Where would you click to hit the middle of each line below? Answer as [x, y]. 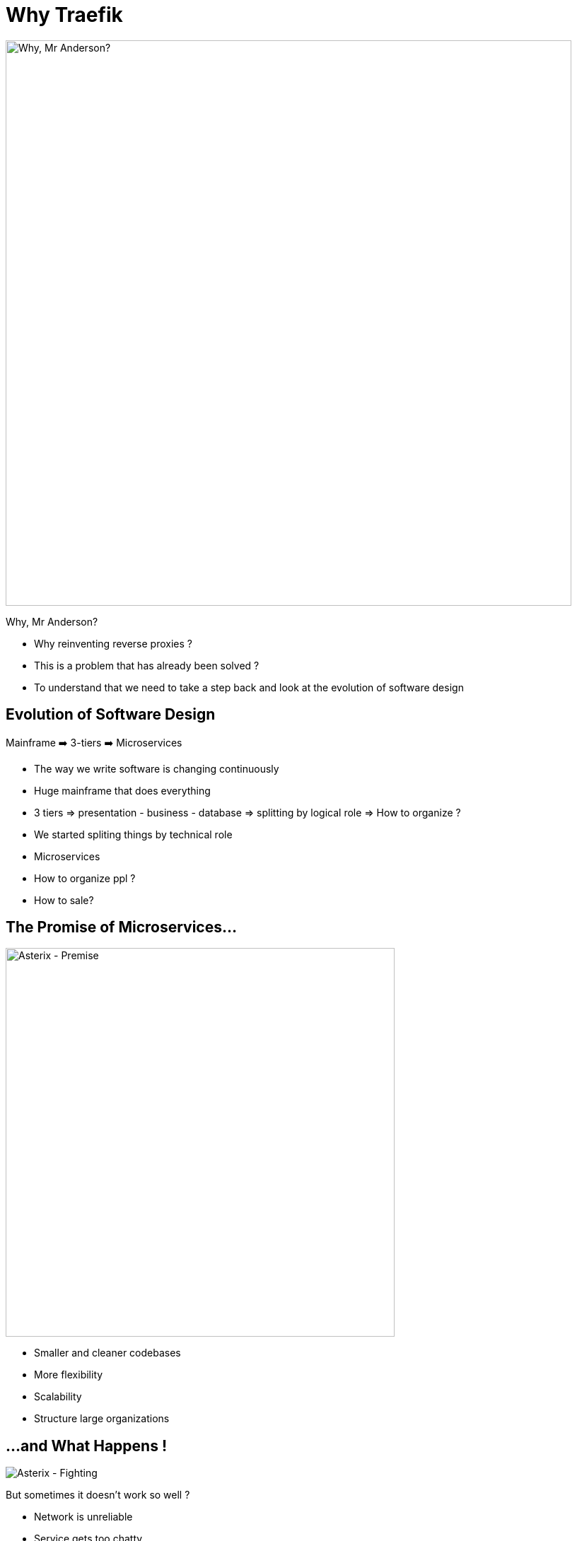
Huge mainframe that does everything [122, 790]
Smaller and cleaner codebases [107, 1353]
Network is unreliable [83, 1517]
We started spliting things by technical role [133, 834]
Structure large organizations [102, 1419]
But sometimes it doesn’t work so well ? [98, 1495]
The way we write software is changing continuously [157, 768]
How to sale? [64, 900]
